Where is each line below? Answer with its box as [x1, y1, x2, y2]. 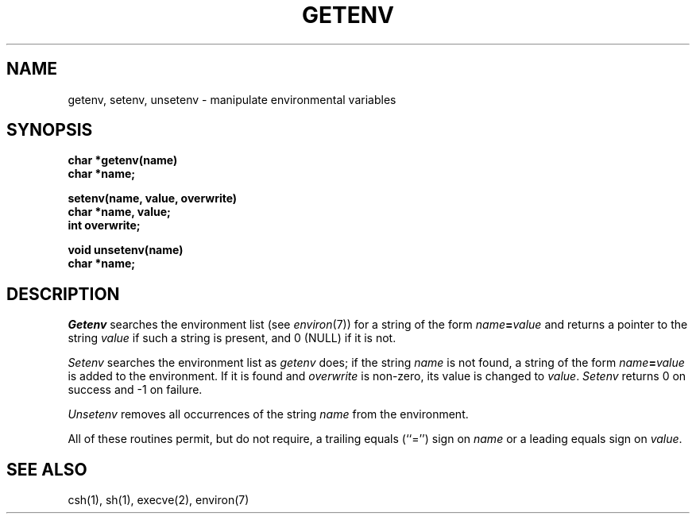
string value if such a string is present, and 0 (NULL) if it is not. [68, 331, 396, 345]
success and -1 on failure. [68, 383, 203, 397]
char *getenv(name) [68, 153, 178, 168]
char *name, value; [68, 205, 171, 219]
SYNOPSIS [6, 120, 93, 141]
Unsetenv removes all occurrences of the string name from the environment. [68, 407, 469, 422]
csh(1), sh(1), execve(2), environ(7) [68, 493, 249, 507]
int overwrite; [68, 218, 141, 233]
